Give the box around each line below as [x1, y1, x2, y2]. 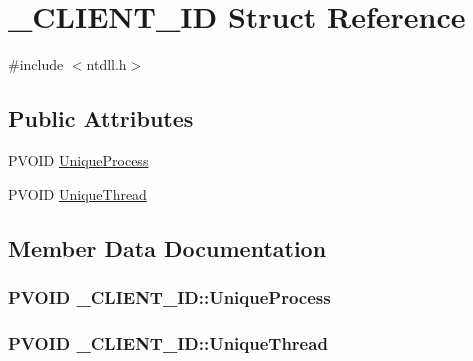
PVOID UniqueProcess [8, 149, 149, 170]
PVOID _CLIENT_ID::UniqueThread [8, 330, 328, 355]
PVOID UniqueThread [8, 183, 147, 204]
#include [8, 54, 64, 75]
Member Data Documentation [8, 232, 327, 263]
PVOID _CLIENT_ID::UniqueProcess [8, 284, 331, 309]
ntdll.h [86, 54, 127, 75]
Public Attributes [8, 103, 194, 134]
